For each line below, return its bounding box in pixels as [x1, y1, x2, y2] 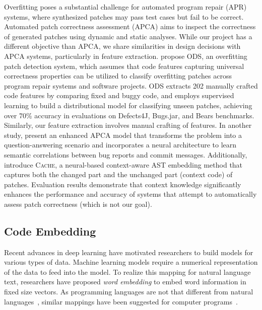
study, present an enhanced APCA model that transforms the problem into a [4, 129, 242, 140]
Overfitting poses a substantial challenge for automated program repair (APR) [4, 2, 247, 12]
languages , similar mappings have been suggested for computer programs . [4, 296, 238, 306]
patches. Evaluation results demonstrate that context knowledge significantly [4, 179, 241, 189]
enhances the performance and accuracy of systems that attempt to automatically [4, 189, 257, 199]
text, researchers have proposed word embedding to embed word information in [4, 276, 246, 287]
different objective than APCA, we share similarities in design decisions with [4, 41, 241, 51]
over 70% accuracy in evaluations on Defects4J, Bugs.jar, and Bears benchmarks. [4, 110, 254, 120]
